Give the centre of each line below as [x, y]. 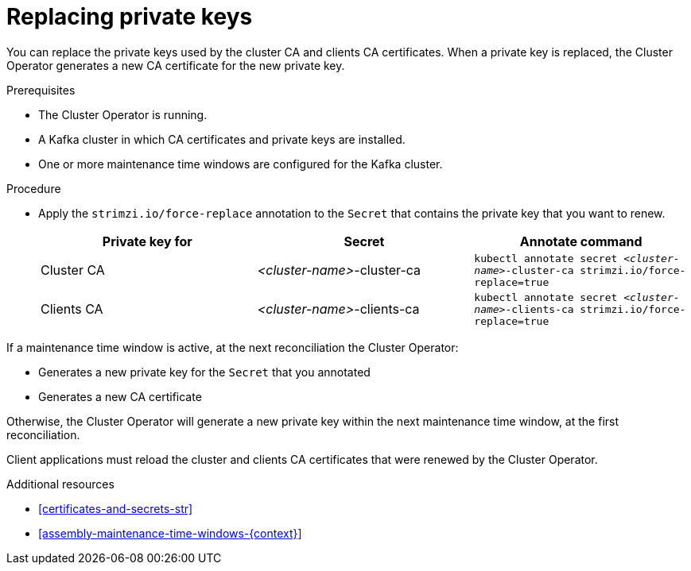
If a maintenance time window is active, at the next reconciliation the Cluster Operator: [233, 347]
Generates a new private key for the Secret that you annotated [204, 372]
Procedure [34, 188]
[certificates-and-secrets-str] [116, 508]
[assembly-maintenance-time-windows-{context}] [170, 533]
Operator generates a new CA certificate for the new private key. [176, 65]
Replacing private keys [130, 17]
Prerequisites [41, 90]
